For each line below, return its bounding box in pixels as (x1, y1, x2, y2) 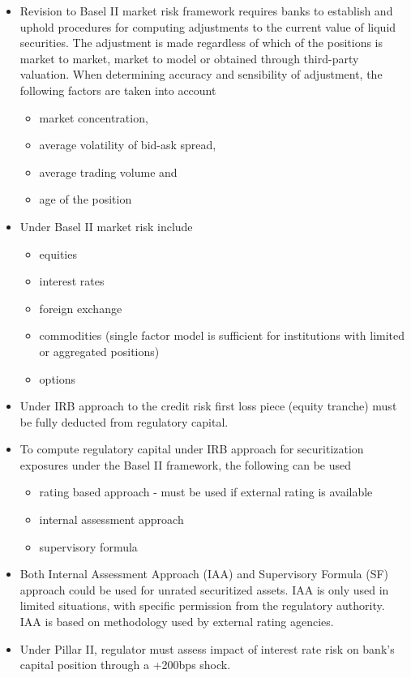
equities (39, 245, 77, 262)
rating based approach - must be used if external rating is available (39, 483, 373, 500)
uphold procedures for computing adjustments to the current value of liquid (19, 18, 396, 35)
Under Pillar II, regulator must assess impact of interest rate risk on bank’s (19, 640, 395, 657)
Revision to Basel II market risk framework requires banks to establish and (19, 2, 393, 19)
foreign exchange (39, 299, 122, 316)
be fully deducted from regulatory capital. (19, 413, 229, 430)
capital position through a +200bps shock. (19, 656, 231, 673)
